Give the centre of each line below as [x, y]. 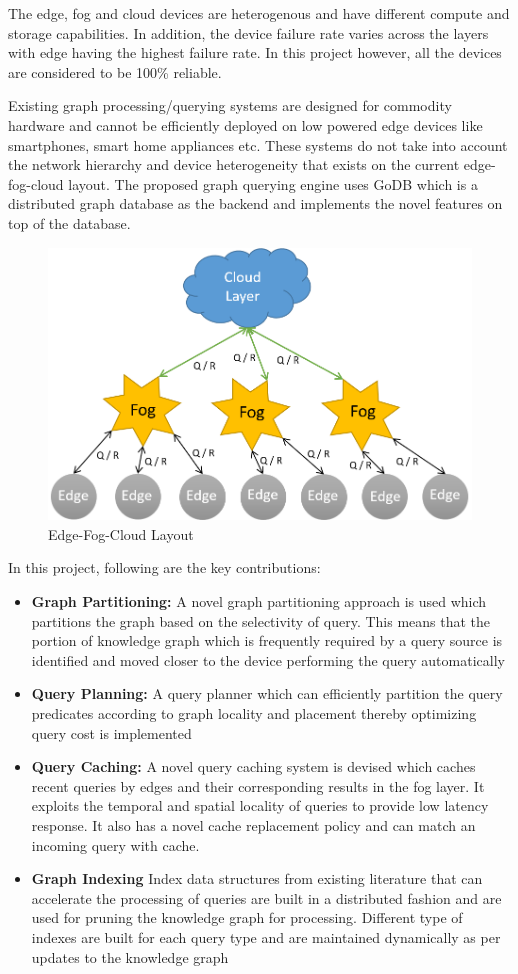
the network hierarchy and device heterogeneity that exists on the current [234, 164]
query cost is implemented [111, 732]
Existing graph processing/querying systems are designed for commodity [230, 105]
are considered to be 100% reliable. [115, 71]
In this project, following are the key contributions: [164, 567]
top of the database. [69, 222]
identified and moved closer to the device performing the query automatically [268, 659]
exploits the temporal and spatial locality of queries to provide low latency [260, 805]
